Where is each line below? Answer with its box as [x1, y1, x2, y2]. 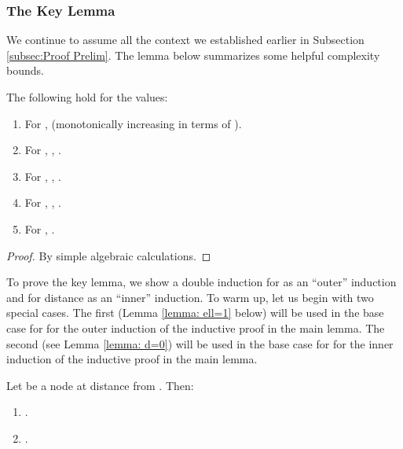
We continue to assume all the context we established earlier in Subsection [6, 31, 365, 48]
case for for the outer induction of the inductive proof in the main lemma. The [6, 319, 385, 336]
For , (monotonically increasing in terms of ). [24, 115, 242, 131]
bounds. [6, 62, 44, 79]
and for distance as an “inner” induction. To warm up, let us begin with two [6, 289, 374, 305]
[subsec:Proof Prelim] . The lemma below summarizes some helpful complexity [6, 46, 380, 63]
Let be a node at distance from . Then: [6, 377, 194, 393]
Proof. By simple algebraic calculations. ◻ [6, 247, 211, 263]
